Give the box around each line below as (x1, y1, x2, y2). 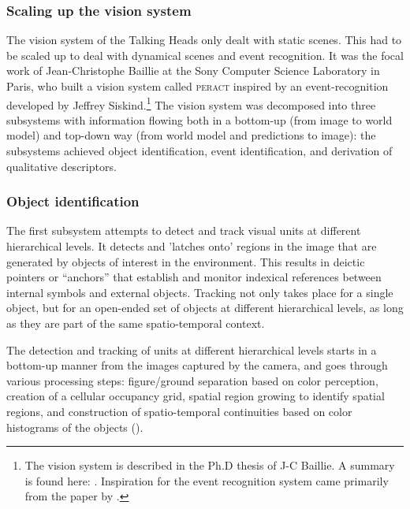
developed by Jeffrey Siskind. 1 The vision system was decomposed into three (6, 94, 376, 113)
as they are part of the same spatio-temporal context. (6, 315, 265, 331)
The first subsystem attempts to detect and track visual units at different (6, 222, 361, 239)
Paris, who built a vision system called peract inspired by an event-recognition (6, 78, 389, 94)
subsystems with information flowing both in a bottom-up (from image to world (6, 111, 393, 128)
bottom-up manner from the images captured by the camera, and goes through (6, 357, 388, 373)
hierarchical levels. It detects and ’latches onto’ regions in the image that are (6, 238, 377, 254)
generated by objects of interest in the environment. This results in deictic (6, 253, 365, 269)
